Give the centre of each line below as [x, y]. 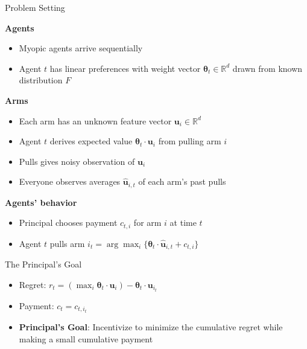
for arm [147, 223]
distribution [41, 80]
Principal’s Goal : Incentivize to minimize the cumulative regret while [151, 327]
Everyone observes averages [70, 181]
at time [183, 223]
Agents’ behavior [41, 202]
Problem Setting [35, 7]
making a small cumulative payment [86, 338]
